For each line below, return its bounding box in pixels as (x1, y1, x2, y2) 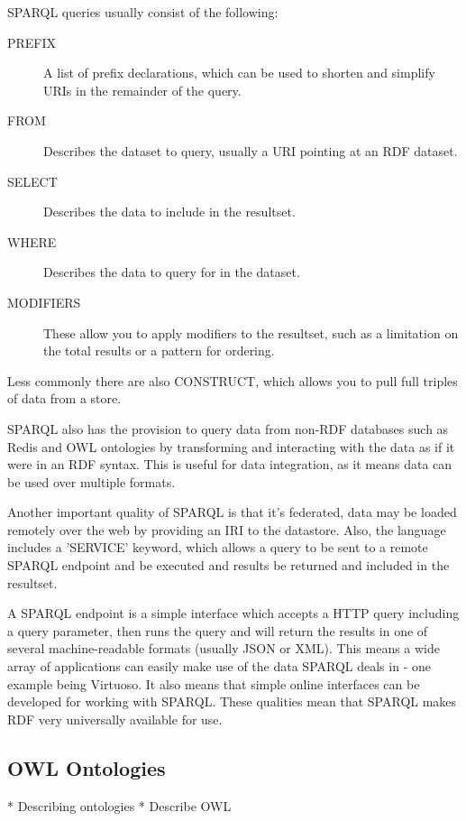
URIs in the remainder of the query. (43, 80, 242, 99)
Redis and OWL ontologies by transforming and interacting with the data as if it (7, 437, 455, 456)
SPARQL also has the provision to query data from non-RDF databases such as (7, 419, 449, 438)
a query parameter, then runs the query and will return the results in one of (7, 621, 428, 640)
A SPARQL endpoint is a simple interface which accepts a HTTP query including (7, 604, 460, 623)
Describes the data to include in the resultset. (43, 202, 296, 221)
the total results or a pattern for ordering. (43, 341, 275, 360)
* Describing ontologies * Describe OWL (7, 796, 232, 815)
